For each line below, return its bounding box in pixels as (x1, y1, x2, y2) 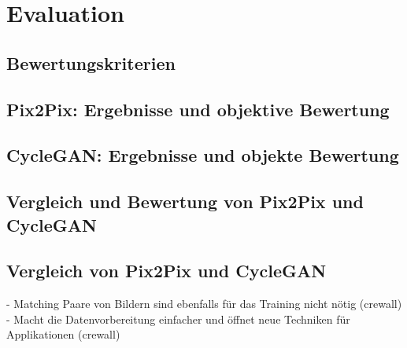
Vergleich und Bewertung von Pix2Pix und (6, 189, 364, 214)
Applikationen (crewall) (6, 326, 120, 343)
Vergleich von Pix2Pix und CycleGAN (6, 258, 327, 283)
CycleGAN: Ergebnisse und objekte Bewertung (6, 143, 399, 167)
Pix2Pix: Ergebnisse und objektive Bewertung (6, 97, 390, 121)
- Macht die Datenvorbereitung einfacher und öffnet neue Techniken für (6, 310, 350, 327)
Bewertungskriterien (6, 50, 176, 75)
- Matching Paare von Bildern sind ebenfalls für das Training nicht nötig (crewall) (6, 295, 402, 312)
